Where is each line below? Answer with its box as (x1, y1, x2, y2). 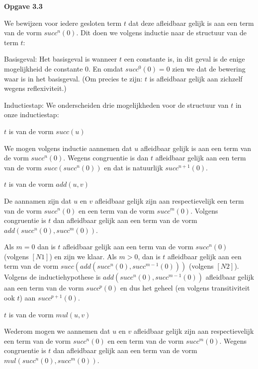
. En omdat (88, 63, 123, 74)
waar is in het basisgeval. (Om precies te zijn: (4, 73, 143, 83)
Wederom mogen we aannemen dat (4, 326, 110, 336)
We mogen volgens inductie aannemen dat (4, 143, 132, 153)
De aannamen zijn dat (4, 195, 72, 206)
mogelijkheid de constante (4, 63, 83, 74)
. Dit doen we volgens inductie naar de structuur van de (76, 27, 247, 38)
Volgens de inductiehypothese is (4, 272, 101, 282)
